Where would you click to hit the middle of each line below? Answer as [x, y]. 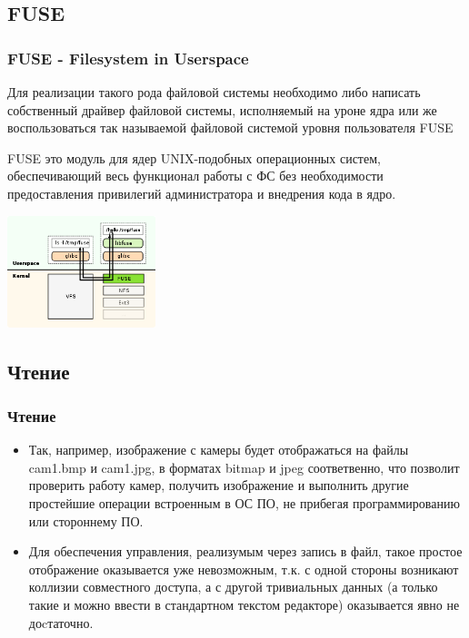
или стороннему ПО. [86, 520]
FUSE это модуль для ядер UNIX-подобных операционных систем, [194, 157]
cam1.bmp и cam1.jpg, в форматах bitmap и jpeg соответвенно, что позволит [244, 467]
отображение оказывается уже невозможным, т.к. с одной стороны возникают [244, 569]
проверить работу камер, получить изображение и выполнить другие [219, 485]
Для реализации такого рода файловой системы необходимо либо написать [214, 92]
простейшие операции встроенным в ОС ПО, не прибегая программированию [244, 502]
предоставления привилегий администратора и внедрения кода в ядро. [202, 193]
